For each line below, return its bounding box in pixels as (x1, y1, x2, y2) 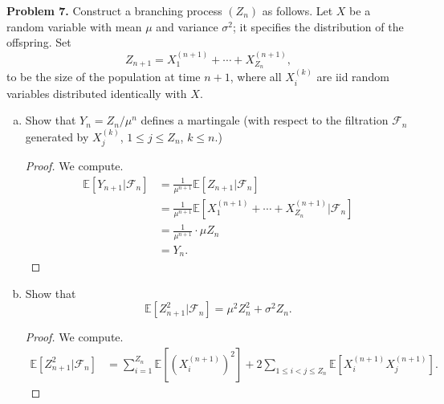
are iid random (316, 68, 389, 85)
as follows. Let (262, 2, 333, 18)
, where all (230, 68, 282, 85)
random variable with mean (6, 18, 142, 35)
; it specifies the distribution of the (233, 18, 404, 35)
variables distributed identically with (6, 84, 187, 101)
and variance (156, 18, 218, 35)
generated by (25, 128, 89, 145)
